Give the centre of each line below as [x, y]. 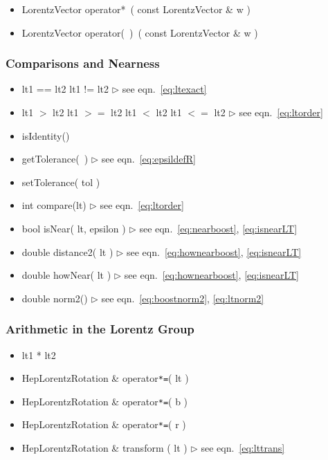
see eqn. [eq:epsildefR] [148, 159]
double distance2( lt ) [67, 251]
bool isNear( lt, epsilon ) [74, 228]
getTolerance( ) [55, 159]
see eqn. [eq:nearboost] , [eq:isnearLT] [218, 228]
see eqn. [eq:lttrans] [243, 448]
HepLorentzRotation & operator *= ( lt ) [105, 378]
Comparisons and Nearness [83, 63]
